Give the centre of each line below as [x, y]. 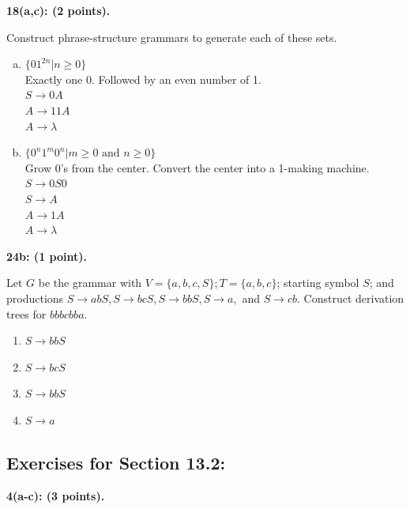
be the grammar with [90, 283]
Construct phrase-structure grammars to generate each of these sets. [172, 37]
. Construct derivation [351, 298]
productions [35, 298]
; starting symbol [318, 283]
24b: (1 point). [47, 256]
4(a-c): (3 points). [56, 495]
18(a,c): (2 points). [58, 10]
